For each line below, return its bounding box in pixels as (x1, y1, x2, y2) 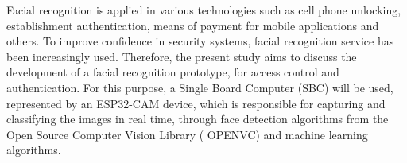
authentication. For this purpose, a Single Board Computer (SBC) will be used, (6, 79, 393, 95)
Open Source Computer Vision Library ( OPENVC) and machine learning (6, 126, 368, 142)
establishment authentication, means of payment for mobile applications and (6, 17, 379, 33)
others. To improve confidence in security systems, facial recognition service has (6, 33, 394, 49)
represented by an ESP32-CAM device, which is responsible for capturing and (6, 95, 386, 111)
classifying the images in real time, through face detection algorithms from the (6, 111, 389, 127)
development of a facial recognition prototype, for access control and (6, 64, 339, 80)
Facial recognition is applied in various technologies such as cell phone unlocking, (6, 2, 401, 17)
